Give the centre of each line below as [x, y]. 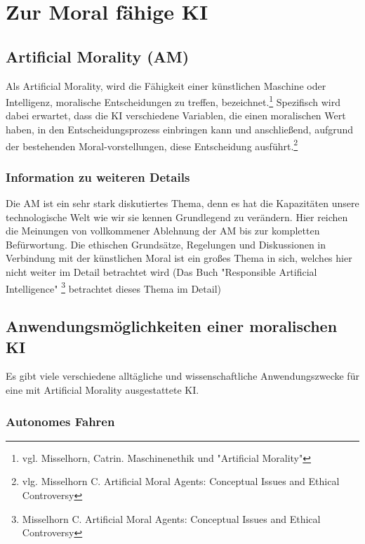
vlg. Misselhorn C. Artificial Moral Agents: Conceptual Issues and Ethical [181, 481]
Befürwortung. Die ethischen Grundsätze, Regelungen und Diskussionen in [166, 244]
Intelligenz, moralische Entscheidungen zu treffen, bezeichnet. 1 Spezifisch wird [173, 101]
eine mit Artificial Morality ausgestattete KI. [102, 390]
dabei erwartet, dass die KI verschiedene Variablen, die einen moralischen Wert [176, 115]
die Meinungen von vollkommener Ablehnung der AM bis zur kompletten [163, 231]
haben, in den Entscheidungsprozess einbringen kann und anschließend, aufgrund [180, 130]
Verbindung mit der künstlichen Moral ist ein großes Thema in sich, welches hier [179, 258]
